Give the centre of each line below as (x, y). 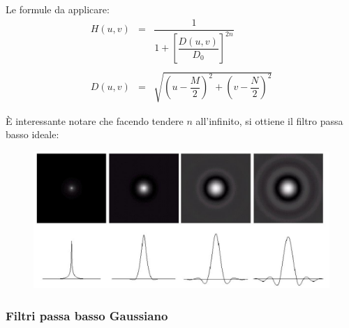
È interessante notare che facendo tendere (95, 120)
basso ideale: (32, 134)
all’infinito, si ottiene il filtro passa (269, 120)
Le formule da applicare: (58, 9)
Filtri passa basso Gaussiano (87, 315)
